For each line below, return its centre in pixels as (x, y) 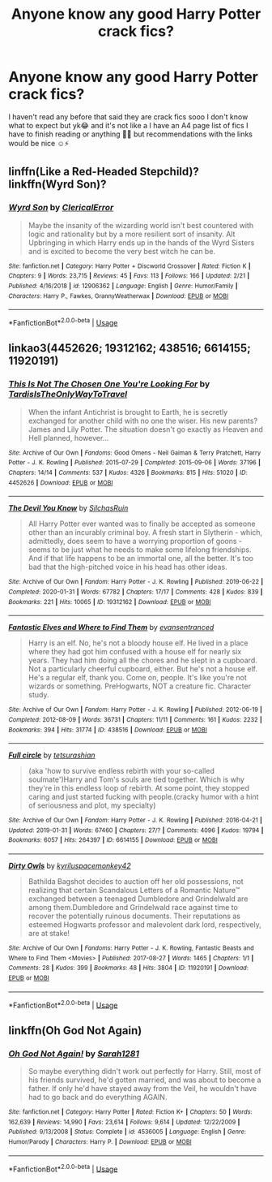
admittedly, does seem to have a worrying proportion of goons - (135, 541)
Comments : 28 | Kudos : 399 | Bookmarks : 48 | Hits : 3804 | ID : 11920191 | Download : (129, 968)
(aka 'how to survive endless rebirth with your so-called (121, 771)
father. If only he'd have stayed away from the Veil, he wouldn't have (142, 1089)
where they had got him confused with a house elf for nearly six (135, 652)
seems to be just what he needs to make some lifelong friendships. (140, 550)
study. (38, 695)
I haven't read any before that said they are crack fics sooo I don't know (128, 116)
